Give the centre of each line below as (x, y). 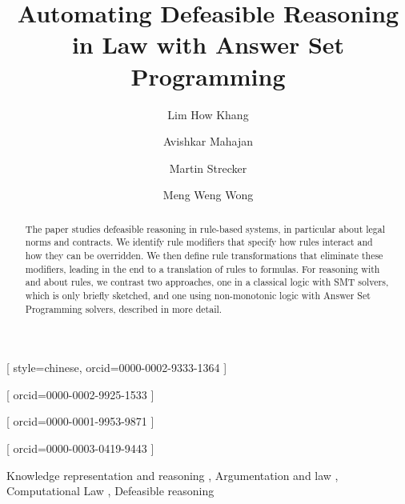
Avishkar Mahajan (208, 141)
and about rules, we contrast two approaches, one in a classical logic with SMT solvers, (207, 282)
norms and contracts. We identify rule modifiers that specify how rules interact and (199, 242)
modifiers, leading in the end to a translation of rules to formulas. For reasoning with (202, 268)
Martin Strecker (208, 168)
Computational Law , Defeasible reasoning (110, 491)
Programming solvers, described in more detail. (124, 308)
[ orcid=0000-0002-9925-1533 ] (80, 394)
